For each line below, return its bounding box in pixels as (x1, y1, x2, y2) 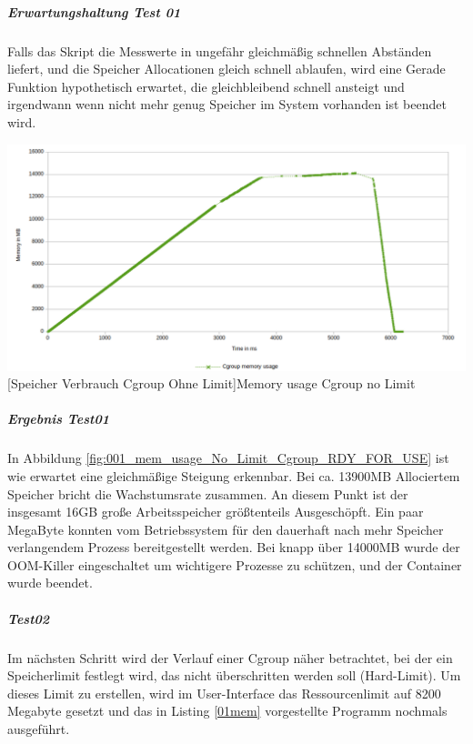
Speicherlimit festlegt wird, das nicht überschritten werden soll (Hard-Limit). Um (7, 666, 461, 685)
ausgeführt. (7, 719, 70, 739)
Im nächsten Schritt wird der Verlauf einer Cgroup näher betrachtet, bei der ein (7, 648, 453, 667)
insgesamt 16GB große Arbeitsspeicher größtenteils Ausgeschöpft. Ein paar (7, 502, 424, 521)
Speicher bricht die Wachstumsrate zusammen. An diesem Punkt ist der (7, 484, 408, 503)
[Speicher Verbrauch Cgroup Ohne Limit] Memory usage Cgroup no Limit (7, 374, 416, 393)
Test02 (7, 608, 50, 628)
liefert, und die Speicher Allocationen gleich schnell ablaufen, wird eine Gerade (7, 59, 446, 78)
